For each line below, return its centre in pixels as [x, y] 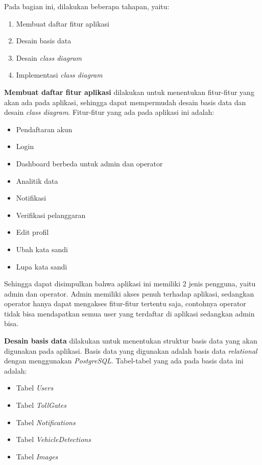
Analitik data [37, 180]
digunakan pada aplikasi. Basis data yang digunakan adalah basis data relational [131, 350]
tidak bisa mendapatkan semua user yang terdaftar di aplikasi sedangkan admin [129, 313]
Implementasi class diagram [59, 75]
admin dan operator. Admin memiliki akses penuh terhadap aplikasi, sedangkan [129, 293]
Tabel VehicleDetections [53, 439]
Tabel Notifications [46, 422]
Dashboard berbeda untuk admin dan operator [89, 163]
